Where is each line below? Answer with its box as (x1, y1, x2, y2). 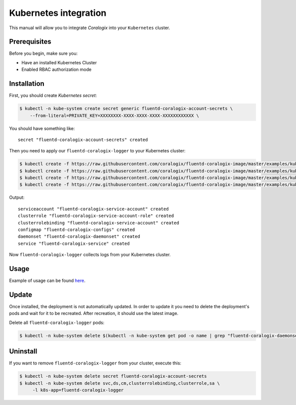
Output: (9, 194, 25, 200)
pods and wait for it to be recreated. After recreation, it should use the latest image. (9, 311, 179, 316)
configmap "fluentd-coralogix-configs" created (18, 226, 135, 232)
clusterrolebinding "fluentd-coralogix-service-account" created (18, 220, 180, 225)
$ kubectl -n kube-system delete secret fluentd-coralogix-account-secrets (19, 373, 207, 379)
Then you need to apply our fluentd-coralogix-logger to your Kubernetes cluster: (9, 148, 186, 154)
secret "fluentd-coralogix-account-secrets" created (18, 136, 148, 142)
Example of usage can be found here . (9, 277, 86, 284)
